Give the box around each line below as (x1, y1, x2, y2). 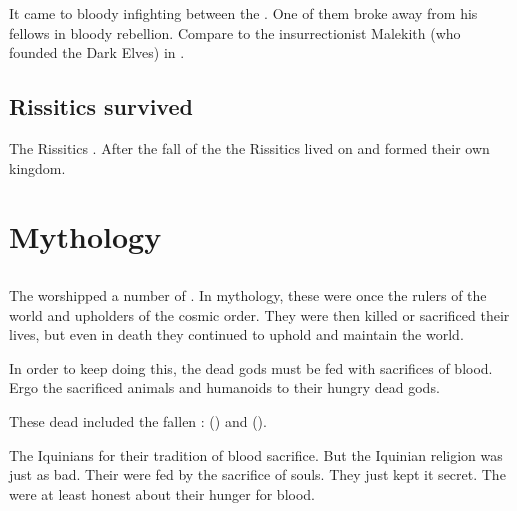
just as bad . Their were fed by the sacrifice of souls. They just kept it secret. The (9, 464, 506, 485)
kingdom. (9, 157, 66, 178)
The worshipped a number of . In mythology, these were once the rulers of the (9, 284, 487, 305)
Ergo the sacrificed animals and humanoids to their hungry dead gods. (9, 377, 440, 398)
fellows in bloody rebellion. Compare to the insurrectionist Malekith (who (9, 22, 461, 43)
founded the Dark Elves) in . (9, 42, 185, 63)
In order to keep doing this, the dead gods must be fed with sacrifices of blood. (9, 357, 493, 378)
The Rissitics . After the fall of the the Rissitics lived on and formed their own (9, 137, 490, 158)
